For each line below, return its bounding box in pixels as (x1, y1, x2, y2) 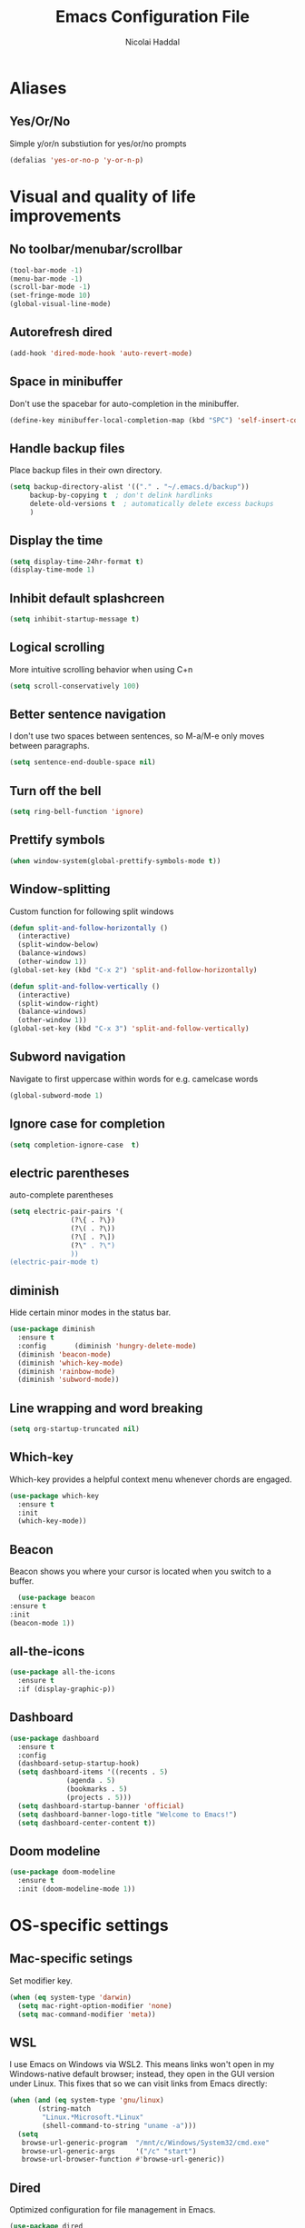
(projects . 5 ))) (66, 1793, 132, 1802)
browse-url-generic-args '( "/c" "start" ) (21, 2146, 197, 2155)
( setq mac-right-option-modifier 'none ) (17, 2001, 172, 2010)
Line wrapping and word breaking (9, 1400, 203, 1416)
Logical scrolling (9, 640, 105, 655)
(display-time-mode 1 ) (9, 565, 95, 574)
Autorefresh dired (9, 324, 113, 340)
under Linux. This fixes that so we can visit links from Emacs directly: (9, 2078, 268, 2089)
